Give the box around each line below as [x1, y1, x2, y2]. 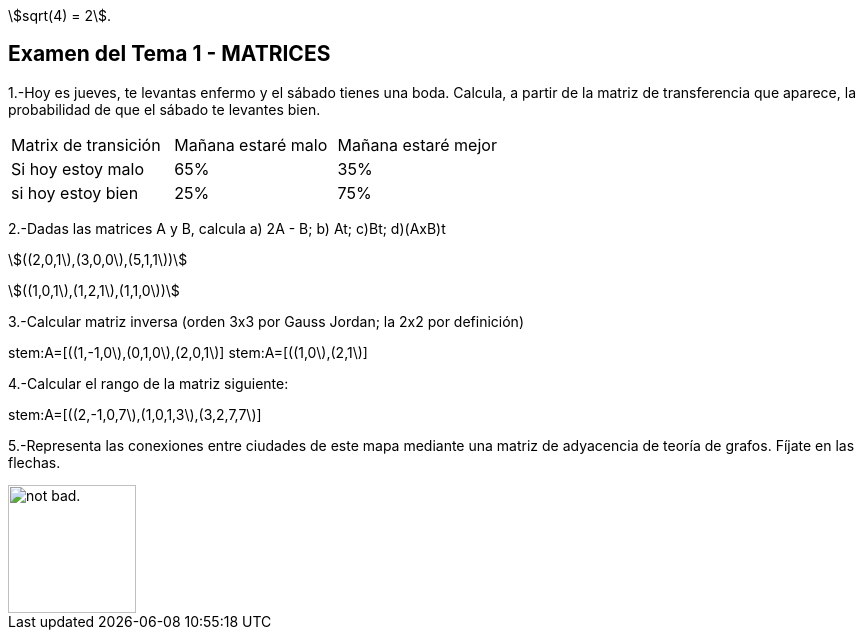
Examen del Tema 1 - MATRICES [8, 41, 331, 67]
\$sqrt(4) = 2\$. [8, 7, 112, 24]
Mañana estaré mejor [337, 134, 497, 155]
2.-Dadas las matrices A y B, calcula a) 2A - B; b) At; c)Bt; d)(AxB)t [8, 219, 446, 237]
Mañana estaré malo [174, 134, 328, 155]
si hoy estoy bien [11, 182, 139, 203]
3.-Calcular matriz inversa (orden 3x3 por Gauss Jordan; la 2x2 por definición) [8, 312, 524, 330]
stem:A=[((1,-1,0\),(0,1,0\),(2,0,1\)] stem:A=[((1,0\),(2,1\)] [8, 343, 368, 361]
